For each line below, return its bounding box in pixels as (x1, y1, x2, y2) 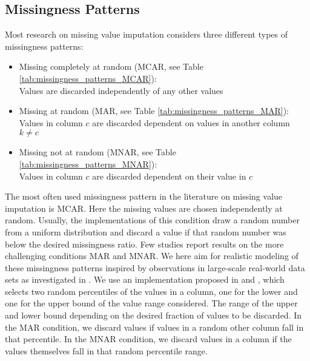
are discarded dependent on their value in (92, 169, 246, 182)
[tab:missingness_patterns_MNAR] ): (19, 157, 157, 170)
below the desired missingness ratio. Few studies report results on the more (5, 237, 284, 250)
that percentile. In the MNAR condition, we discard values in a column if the (5, 332, 292, 345)
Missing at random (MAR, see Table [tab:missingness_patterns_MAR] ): (19, 104, 289, 117)
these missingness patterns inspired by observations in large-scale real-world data (5, 261, 305, 274)
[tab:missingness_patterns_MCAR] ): (19, 72, 157, 84)
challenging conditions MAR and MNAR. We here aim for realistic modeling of (5, 249, 298, 262)
